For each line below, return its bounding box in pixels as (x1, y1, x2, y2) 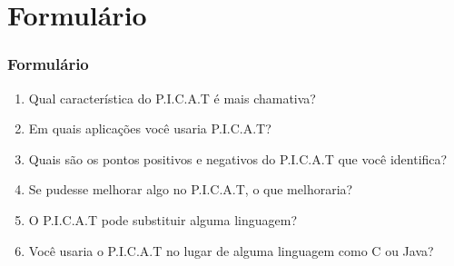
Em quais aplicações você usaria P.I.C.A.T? (28, 119, 271, 138)
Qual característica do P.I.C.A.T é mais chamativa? (28, 88, 316, 107)
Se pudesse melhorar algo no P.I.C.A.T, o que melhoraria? (28, 180, 353, 199)
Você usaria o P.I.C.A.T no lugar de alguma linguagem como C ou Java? (28, 241, 434, 260)
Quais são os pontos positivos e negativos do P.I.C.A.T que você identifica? (28, 149, 448, 168)
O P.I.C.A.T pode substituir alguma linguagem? (28, 210, 297, 229)
